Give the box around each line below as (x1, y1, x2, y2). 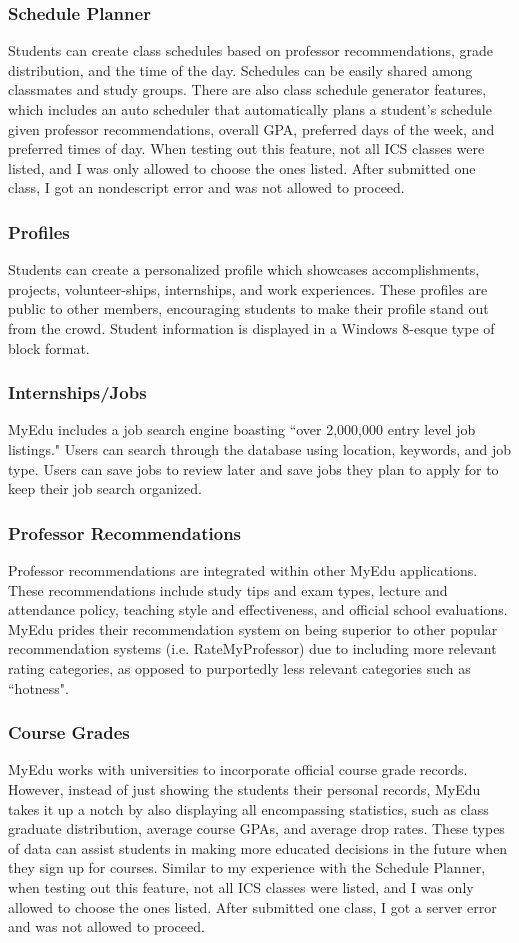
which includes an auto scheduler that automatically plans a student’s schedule (8, 99, 492, 119)
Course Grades (8, 720, 130, 745)
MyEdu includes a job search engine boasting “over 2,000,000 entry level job (8, 419, 476, 440)
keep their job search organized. (8, 478, 202, 499)
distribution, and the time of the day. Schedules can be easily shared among (8, 59, 473, 80)
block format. (8, 337, 90, 358)
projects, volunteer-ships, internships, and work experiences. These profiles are (8, 278, 488, 299)
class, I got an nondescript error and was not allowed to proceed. (8, 177, 405, 198)
